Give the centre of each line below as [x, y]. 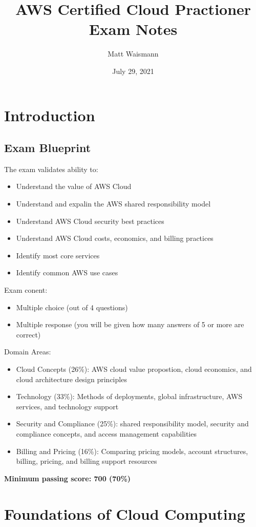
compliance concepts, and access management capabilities [106, 433]
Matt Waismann [133, 54]
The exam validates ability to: [51, 169]
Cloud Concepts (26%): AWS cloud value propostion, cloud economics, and [134, 369]
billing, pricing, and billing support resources [87, 461]
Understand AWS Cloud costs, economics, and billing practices [115, 238]
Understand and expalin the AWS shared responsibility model [113, 204]
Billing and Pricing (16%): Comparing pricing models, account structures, [132, 451]
